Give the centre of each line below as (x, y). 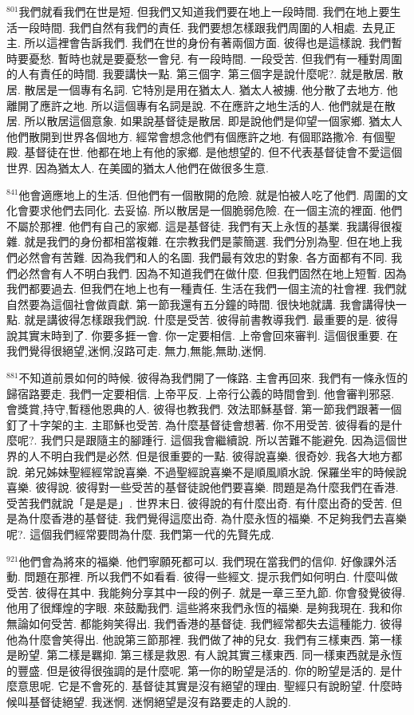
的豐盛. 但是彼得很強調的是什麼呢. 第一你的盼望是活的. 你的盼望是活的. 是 (199, 670)
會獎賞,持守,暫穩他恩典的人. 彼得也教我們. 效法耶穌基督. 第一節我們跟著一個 (204, 409)
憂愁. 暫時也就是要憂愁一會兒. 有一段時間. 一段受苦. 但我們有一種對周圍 (215, 58)
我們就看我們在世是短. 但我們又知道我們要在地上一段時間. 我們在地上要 (204, 11)
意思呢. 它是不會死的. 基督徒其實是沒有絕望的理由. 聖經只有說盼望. (191, 686)
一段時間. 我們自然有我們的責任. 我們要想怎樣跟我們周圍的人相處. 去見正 (206, 27)
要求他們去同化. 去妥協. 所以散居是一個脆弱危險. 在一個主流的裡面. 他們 (215, 210)
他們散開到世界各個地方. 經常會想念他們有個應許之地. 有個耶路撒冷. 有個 (195, 136)
